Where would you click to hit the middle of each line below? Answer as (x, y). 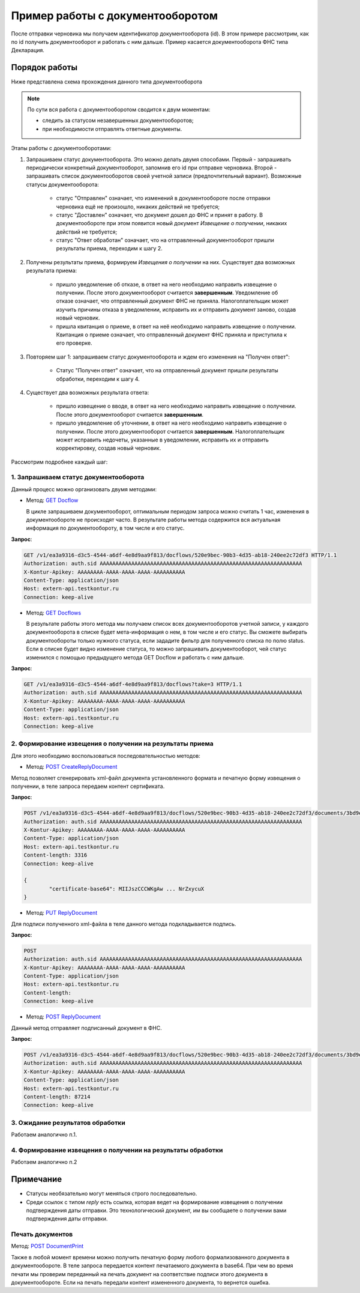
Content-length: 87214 (57, 1097)
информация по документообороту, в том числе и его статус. (105, 528)
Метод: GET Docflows (53, 613)
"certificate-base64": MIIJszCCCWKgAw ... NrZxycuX (127, 889)
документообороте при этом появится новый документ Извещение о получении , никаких (172, 223)
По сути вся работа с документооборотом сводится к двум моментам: (119, 110)
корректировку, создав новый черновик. (109, 448)
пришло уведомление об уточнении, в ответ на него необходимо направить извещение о (172, 423)
